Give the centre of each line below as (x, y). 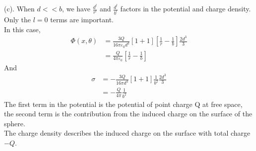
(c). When (19, 9)
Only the (18, 19)
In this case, (22, 29)
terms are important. (82, 19)
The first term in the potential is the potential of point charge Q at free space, (123, 104)
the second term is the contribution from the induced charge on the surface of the (128, 114)
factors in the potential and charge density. (186, 9)
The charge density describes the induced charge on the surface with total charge (127, 133)
